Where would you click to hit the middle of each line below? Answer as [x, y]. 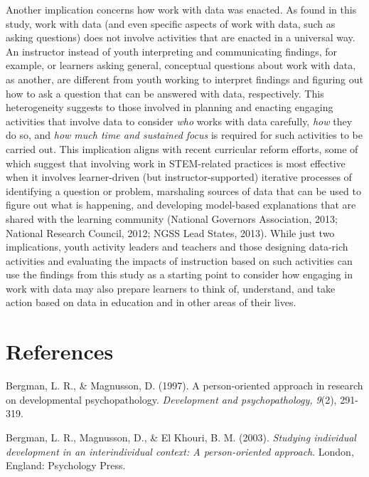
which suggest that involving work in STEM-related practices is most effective [176, 163]
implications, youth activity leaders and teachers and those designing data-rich [177, 247]
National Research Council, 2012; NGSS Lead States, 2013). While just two [170, 232]
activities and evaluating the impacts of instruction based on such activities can [179, 260]
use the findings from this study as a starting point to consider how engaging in [179, 274]
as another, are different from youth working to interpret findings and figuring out [184, 79]
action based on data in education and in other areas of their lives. [151, 302]
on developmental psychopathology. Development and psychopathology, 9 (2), [171, 399]
